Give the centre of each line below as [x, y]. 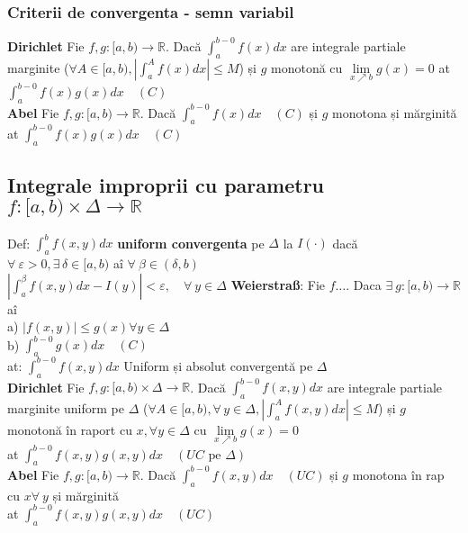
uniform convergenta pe [191, 243]
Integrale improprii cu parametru [166, 185]
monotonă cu [307, 67]
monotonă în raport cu [70, 429]
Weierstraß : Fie [278, 284]
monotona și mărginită [395, 112]
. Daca [364, 284]
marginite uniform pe [66, 407]
